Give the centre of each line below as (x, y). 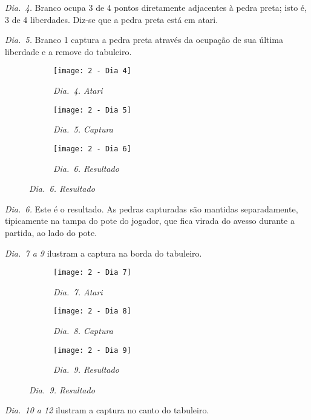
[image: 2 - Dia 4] (92, 71)
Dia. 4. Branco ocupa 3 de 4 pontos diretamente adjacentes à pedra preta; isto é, (156, 7)
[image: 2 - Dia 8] (92, 311)
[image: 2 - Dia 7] (92, 273)
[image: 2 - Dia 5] (92, 110)
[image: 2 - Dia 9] (92, 350)
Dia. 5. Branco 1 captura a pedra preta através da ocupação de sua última (144, 40)
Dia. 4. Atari (78, 90)
